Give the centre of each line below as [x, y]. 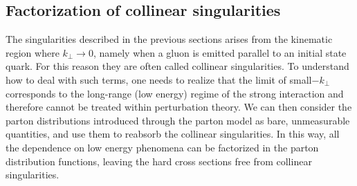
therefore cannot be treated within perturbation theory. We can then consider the [179, 107]
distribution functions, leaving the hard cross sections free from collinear [159, 161]
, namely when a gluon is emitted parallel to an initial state [220, 52]
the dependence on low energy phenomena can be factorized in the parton [162, 147]
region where [33, 52]
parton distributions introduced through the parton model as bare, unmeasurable [178, 120]
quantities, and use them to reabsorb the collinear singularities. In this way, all [173, 134]
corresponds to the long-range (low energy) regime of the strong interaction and [175, 93]
